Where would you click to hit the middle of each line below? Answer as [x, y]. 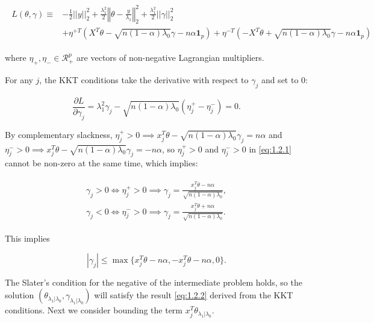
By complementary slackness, [59, 134]
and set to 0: [284, 80]
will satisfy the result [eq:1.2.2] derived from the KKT [194, 295]
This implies [27, 238]
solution [20, 295]
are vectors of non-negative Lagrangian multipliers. [170, 58]
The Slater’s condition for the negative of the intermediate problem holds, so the [154, 282]
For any [19, 80]
